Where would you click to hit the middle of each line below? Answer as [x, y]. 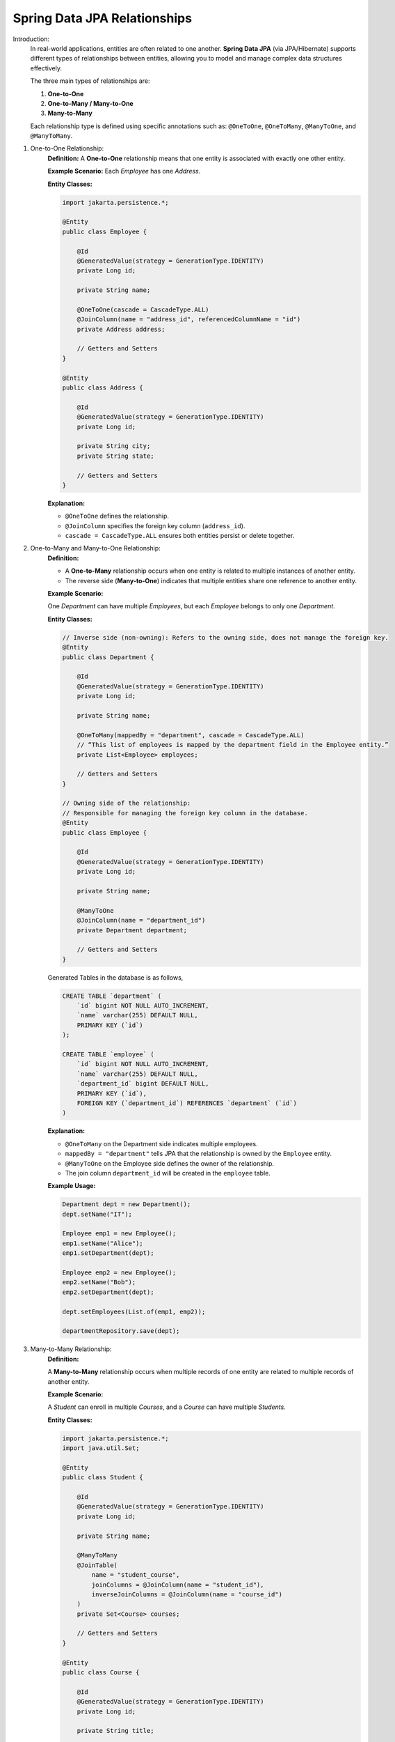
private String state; [115, 456]
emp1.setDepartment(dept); [108, 1253]
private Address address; [121, 329]
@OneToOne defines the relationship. [117, 516]
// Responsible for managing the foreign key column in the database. [185, 813]
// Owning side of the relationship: [127, 803]
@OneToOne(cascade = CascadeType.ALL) [143, 309]
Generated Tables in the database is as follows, [115, 977]
